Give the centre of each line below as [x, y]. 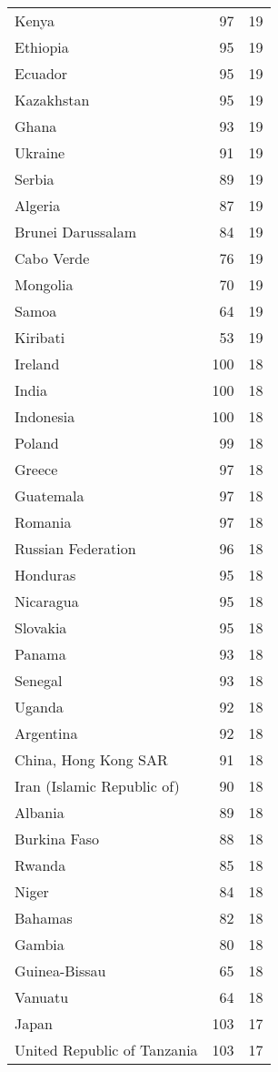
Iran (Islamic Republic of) [97, 786]
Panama [40, 654]
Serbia [35, 179]
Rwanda [40, 865]
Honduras [45, 575]
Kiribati [40, 337]
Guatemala [50, 496]
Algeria [38, 205]
